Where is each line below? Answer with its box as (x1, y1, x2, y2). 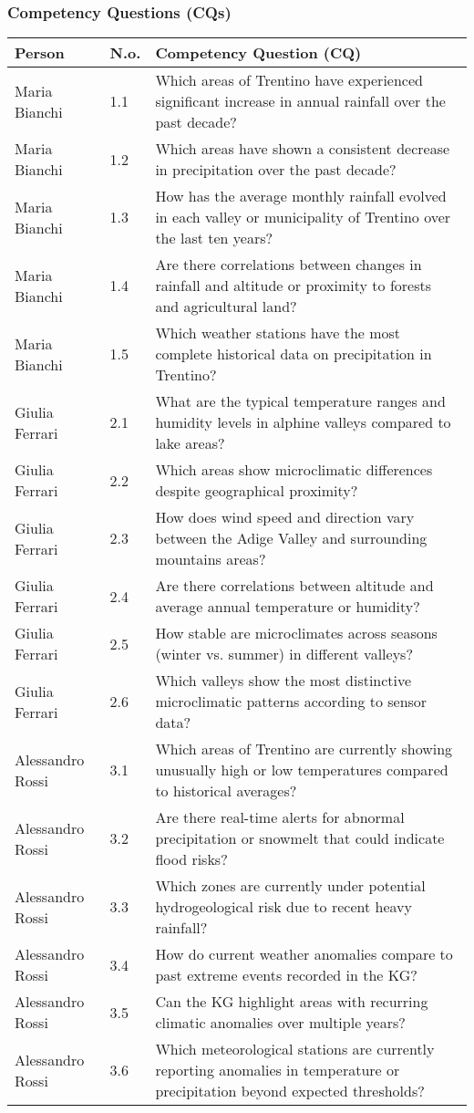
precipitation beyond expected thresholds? (155, 1080, 425, 1102)
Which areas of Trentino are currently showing (155, 738, 453, 760)
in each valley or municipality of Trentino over (155, 206, 451, 228)
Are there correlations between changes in (155, 254, 422, 276)
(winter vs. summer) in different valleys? (155, 643, 413, 665)
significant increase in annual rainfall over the (155, 90, 446, 112)
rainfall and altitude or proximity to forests (155, 275, 431, 296)
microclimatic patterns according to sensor (155, 691, 428, 713)
